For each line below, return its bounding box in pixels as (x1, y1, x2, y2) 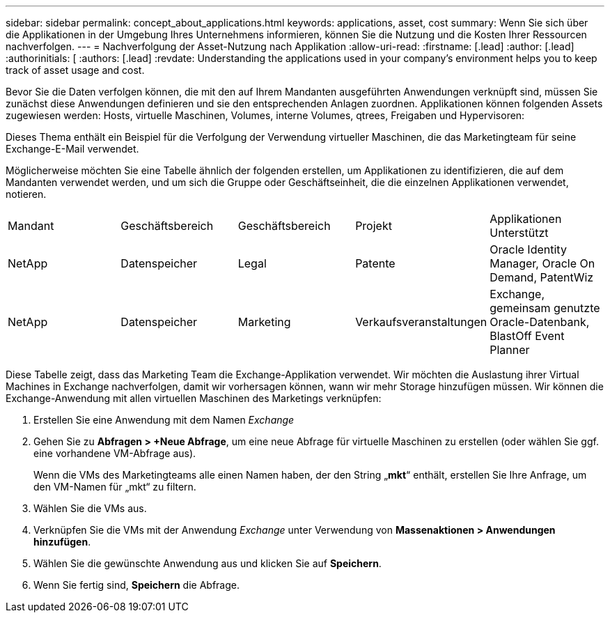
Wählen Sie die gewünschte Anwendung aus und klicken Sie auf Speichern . (33, 557, 382, 569)
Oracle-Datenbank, (490, 315, 590, 329)
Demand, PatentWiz (490, 270, 594, 284)
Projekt (355, 219, 392, 233)
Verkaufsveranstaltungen (355, 315, 487, 329)
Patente (355, 256, 396, 270)
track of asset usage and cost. (6, 64, 145, 76)
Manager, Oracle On (490, 256, 595, 270)
